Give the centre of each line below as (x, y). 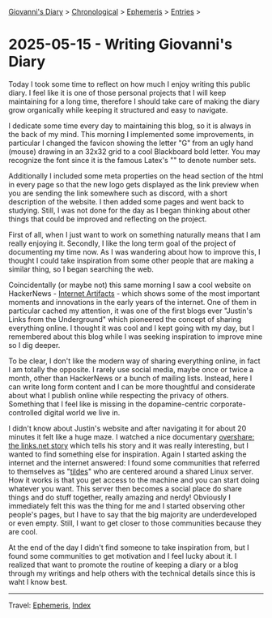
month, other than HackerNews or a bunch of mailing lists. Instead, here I (130, 378)
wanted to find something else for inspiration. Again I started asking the (127, 454)
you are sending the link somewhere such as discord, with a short (118, 193)
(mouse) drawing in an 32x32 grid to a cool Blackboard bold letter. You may (134, 151)
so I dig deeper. (34, 345)
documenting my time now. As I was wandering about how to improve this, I (134, 251)
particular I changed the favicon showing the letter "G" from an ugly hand (131, 143)
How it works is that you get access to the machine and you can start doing (134, 480)
